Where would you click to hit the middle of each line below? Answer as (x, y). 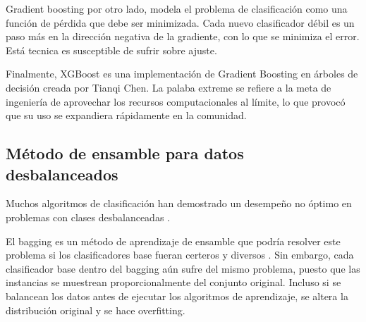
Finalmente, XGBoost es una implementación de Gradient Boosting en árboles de (182, 74)
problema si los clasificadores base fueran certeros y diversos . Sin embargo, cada (180, 255)
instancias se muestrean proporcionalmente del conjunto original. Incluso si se (173, 282)
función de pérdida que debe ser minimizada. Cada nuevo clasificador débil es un (180, 22)
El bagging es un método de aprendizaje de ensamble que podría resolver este (173, 241)
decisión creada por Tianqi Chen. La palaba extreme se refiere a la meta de (169, 87)
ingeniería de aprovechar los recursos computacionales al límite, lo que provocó (176, 101)
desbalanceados (62, 174)
